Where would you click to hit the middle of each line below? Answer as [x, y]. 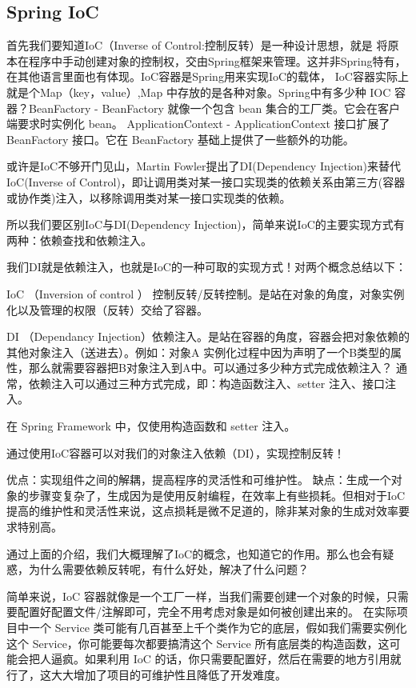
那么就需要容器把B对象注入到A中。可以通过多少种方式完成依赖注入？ [210, 368]
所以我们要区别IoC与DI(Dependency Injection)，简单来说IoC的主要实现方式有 [206, 224]
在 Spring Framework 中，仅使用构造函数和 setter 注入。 [151, 426]
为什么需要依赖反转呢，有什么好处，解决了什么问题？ [168, 569]
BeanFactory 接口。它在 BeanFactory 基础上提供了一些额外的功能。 [180, 139]
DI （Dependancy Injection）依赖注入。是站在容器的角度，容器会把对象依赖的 [208, 336]
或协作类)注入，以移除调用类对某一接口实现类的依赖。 [149, 197]
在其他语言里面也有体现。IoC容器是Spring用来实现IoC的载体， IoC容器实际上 [208, 76]
